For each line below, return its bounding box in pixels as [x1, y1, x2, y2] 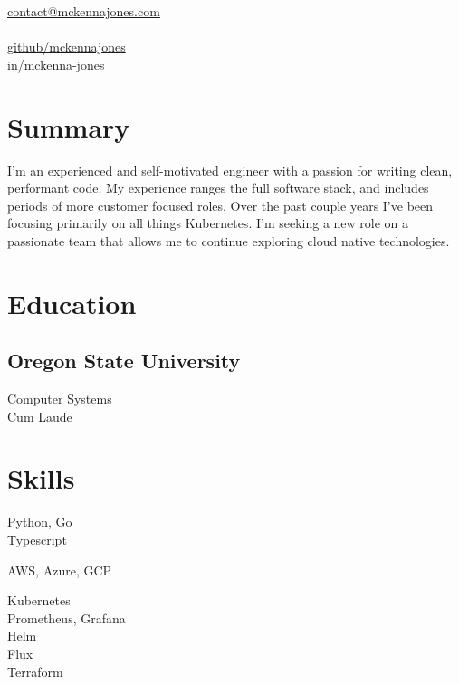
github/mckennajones [7, 37, 126, 56]
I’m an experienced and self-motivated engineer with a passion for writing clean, [7, 160, 453, 179]
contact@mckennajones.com [7, 2, 160, 20]
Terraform [7, 661, 63, 680]
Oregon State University [7, 347, 241, 375]
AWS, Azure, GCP [7, 560, 112, 579]
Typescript [7, 529, 67, 548]
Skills [7, 460, 75, 497]
